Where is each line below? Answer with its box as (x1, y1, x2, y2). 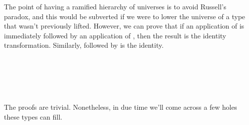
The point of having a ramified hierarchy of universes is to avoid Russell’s (4, 1, 226, 11)
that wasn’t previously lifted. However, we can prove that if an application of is (4, 21, 245, 31)
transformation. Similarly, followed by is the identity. (4, 40, 164, 50)
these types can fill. (4, 111, 62, 122)
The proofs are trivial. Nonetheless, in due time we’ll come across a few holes (4, 102, 237, 112)
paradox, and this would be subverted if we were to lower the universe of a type (4, 11, 246, 21)
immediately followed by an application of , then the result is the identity (4, 30, 226, 40)
